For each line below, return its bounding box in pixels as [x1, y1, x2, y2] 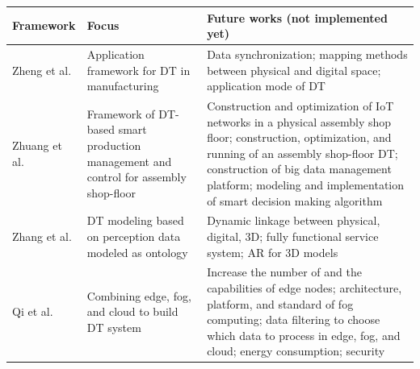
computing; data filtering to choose [207, 311, 380, 328]
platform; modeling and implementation [207, 176, 405, 193]
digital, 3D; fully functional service [207, 227, 379, 244]
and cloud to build [86, 303, 178, 320]
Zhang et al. [12, 227, 72, 244]
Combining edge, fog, [86, 287, 191, 304]
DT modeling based [86, 212, 184, 229]
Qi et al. [12, 303, 53, 320]
